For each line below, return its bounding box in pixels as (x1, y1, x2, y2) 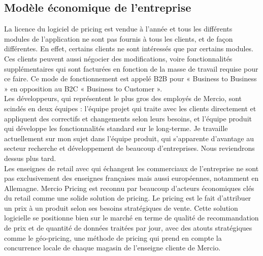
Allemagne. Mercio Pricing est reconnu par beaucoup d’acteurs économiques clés (4, 182, 254, 193)
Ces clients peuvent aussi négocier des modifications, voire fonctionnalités (4, 53, 233, 63)
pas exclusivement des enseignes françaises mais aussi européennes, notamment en (4, 173, 259, 183)
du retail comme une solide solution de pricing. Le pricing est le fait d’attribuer (4, 193, 251, 203)
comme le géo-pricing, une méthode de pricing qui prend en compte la (4, 232, 222, 243)
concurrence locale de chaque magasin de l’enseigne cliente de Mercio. (4, 242, 221, 253)
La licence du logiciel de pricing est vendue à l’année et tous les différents (4, 23, 233, 34)
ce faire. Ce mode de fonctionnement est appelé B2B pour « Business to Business (4, 73, 257, 84)
